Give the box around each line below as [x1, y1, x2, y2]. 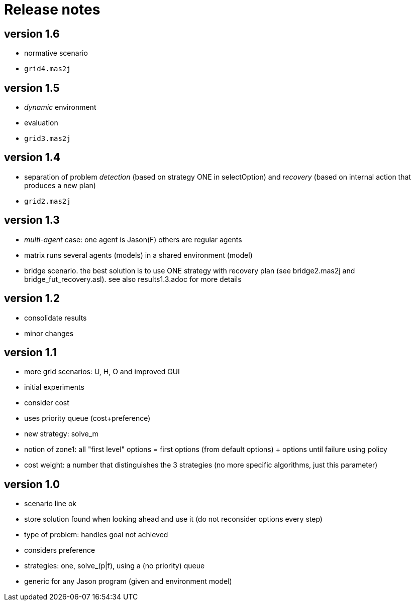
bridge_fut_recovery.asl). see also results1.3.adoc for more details [24, 274, 242, 283]
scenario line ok [24, 499, 77, 508]
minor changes [24, 329, 74, 338]
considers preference [24, 546, 95, 555]
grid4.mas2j [24, 65, 71, 73]
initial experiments [24, 383, 84, 392]
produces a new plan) [24, 181, 96, 190]
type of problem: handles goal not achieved [24, 530, 168, 539]
